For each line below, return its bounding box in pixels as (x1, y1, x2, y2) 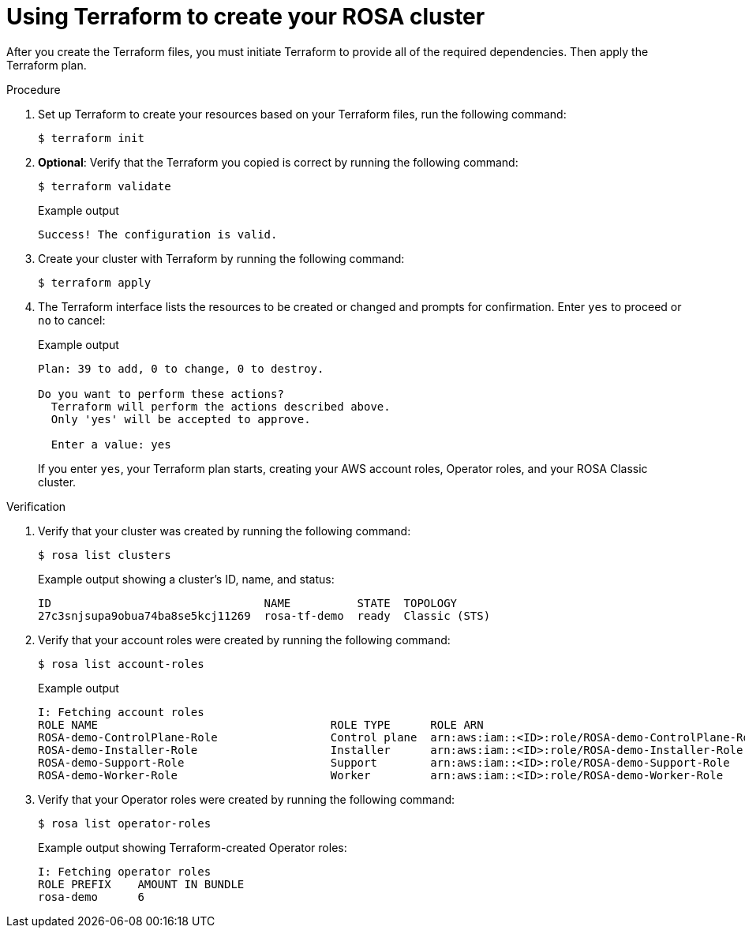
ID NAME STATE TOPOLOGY (38, 596, 458, 610)
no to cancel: (38, 313, 106, 327)
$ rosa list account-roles (38, 657, 204, 670)
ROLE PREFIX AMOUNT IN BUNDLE (38, 877, 245, 891)
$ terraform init (38, 131, 144, 144)
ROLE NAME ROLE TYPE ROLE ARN (38, 718, 484, 731)
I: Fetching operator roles (38, 865, 212, 878)
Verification (6, 499, 66, 513)
